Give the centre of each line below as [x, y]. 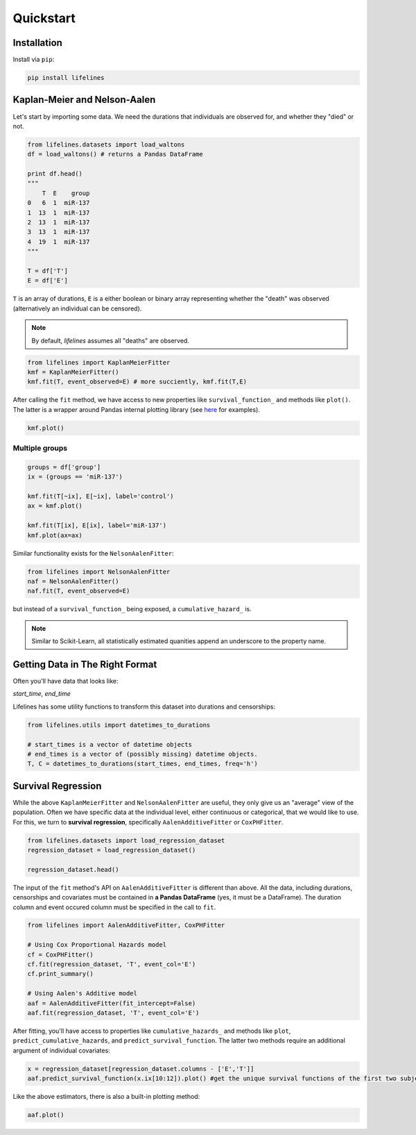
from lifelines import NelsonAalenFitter [99, 572]
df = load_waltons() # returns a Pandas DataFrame [115, 154]
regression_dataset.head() [73, 869]
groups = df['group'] [64, 467]
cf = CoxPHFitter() [60, 954]
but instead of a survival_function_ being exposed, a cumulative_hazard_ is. [132, 609]
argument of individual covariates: [61, 1050]
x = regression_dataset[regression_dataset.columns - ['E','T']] [141, 1069]
